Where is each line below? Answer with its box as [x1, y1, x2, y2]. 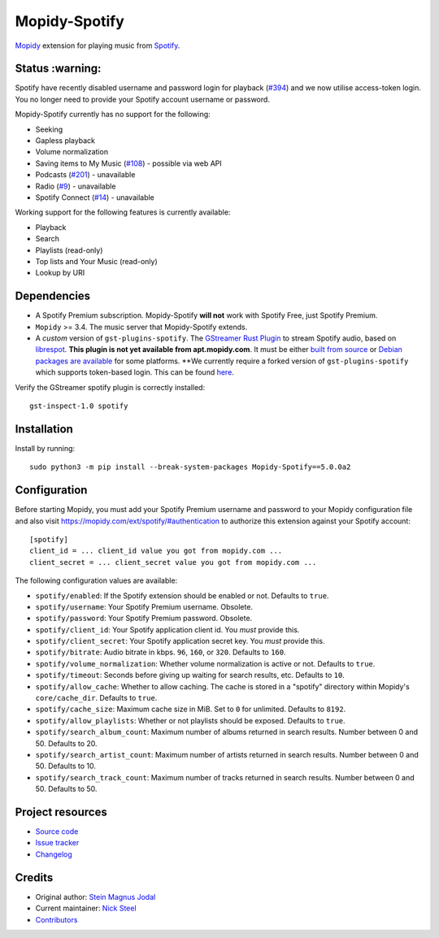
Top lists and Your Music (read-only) [35, 256, 158, 266]
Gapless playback [35, 136, 95, 145]
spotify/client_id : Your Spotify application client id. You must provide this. [35, 624, 300, 634]
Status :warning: [15, 62, 102, 76]
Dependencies [15, 289, 91, 303]
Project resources [15, 805, 107, 819]
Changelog [35, 849, 72, 859]
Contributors [35, 914, 78, 924]
